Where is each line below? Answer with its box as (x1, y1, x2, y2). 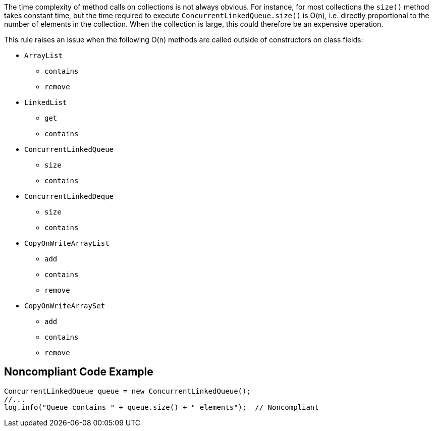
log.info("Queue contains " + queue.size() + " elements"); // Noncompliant (4, 403, 319, 411)
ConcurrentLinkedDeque (24, 192, 114, 200)
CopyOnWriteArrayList (24, 239, 110, 247)
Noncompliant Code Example (4, 365, 153, 379)
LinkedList (24, 98, 67, 106)
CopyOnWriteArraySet (24, 302, 105, 310)
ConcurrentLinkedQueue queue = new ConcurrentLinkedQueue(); (4, 387, 251, 395)
